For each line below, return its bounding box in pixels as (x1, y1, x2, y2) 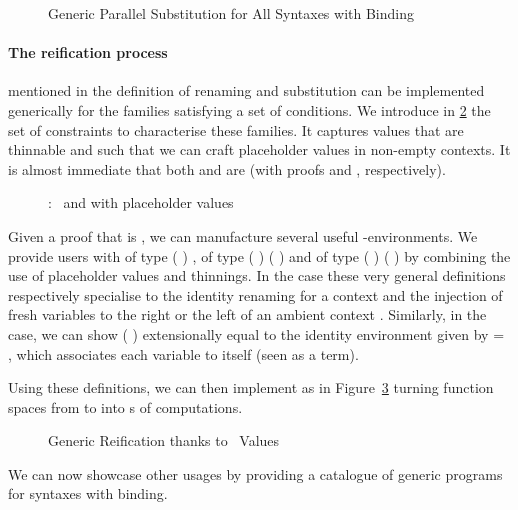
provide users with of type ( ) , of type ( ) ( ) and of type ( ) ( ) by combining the (8, 245, 511, 266)
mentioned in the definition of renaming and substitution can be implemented (8, 80, 485, 101)
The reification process (8, 42, 168, 63)
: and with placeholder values (48, 192, 234, 213)
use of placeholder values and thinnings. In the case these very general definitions (8, 265, 506, 286)
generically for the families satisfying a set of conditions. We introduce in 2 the (8, 99, 491, 120)
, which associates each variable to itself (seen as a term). (8, 343, 359, 364)
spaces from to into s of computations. (8, 396, 243, 417)
